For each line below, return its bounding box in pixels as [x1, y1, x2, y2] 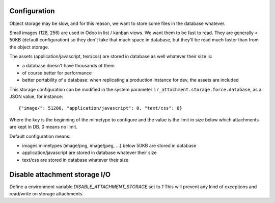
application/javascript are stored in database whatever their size [22, 149, 157, 156]
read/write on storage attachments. [9, 191, 84, 197]
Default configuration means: [9, 133, 71, 139]
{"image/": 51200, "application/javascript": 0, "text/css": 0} [18, 105, 183, 111]
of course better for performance [22, 69, 92, 76]
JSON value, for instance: [9, 93, 64, 99]
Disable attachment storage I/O [9, 170, 111, 179]
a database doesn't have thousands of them [22, 63, 115, 69]
